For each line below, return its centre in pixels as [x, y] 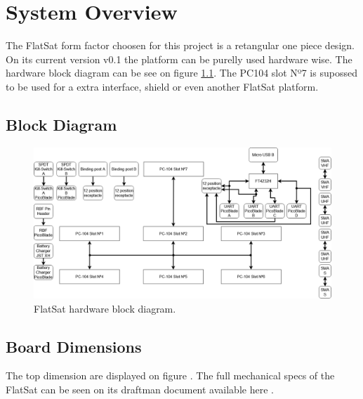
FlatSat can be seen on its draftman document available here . [140, 389]
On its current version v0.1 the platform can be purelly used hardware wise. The [179, 59]
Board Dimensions [74, 346]
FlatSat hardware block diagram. [105, 308]
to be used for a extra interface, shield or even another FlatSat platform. [162, 86]
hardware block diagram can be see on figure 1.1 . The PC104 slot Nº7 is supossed [181, 73]
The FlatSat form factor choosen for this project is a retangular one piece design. [180, 45]
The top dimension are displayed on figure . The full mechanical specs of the [170, 375]
